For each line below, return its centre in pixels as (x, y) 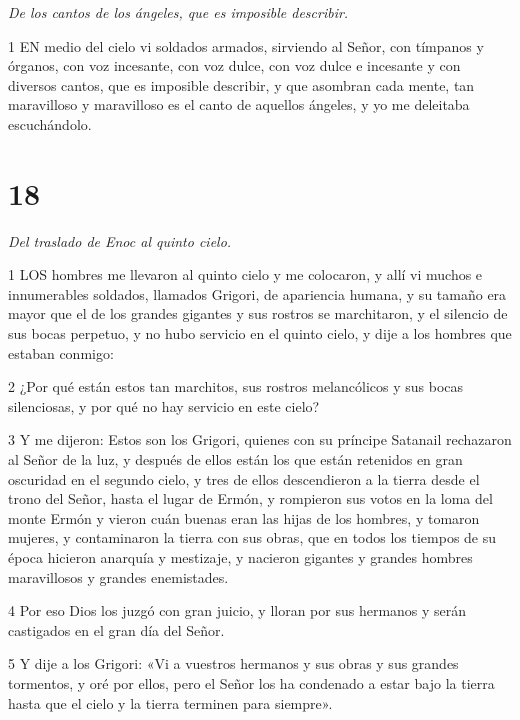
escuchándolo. (50, 123)
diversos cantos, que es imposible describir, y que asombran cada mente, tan (241, 84)
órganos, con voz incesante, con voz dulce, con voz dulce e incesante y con (234, 65)
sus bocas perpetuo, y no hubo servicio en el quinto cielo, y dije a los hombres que (260, 333)
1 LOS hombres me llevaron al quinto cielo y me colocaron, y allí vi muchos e (245, 274)
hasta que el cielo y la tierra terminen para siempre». (170, 702)
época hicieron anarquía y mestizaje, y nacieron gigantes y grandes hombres (240, 557)
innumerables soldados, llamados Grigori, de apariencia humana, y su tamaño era (257, 293)
